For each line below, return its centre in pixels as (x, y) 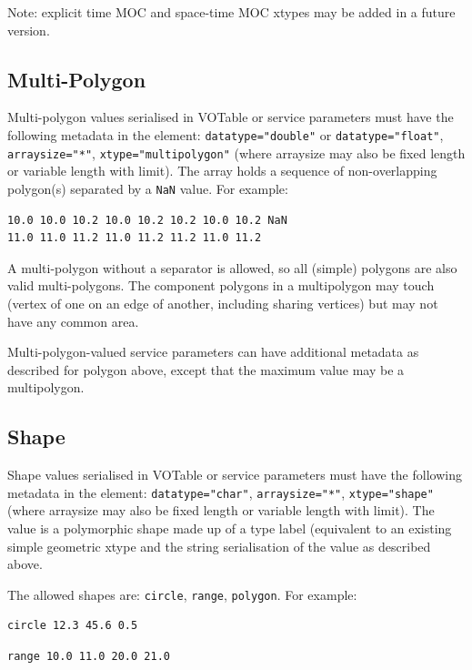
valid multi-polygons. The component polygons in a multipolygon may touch (221, 285)
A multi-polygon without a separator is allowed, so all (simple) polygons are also (232, 267)
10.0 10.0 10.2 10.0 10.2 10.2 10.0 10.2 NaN (147, 220)
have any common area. (73, 321)
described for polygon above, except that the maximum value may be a (206, 369)
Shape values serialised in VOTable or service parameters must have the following (235, 475)
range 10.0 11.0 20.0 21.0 (89, 656)
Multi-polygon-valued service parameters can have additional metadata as (213, 352)
